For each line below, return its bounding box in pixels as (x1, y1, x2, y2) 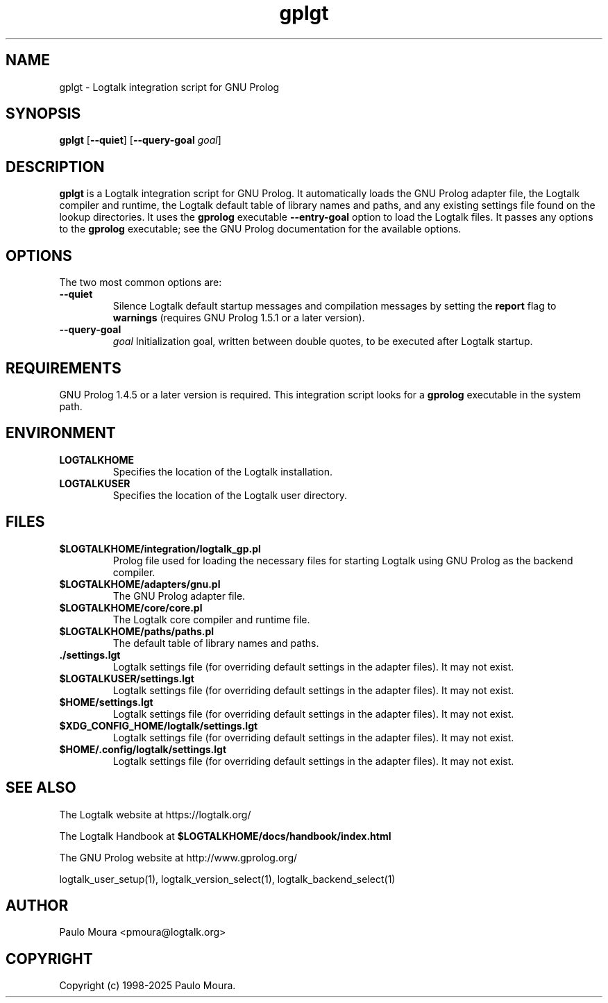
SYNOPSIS (6, 105, 81, 123)
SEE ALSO (6, 779, 76, 797)
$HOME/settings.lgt (59, 696, 153, 708)
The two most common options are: (59, 276, 222, 289)
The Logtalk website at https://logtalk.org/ (59, 808, 251, 820)
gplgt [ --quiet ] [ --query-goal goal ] (59, 134, 221, 146)
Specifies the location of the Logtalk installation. (112, 465, 333, 478)
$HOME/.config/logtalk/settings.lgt (59, 743, 227, 755)
